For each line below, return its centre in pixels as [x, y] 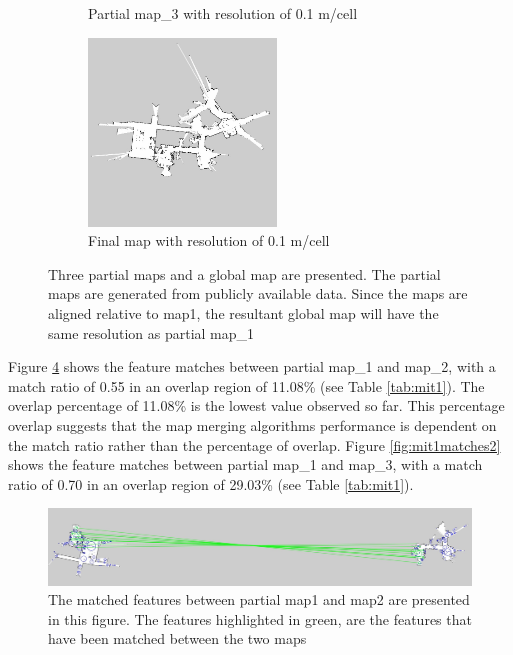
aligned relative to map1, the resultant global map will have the [243, 312]
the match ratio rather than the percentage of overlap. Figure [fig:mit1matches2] [254, 444]
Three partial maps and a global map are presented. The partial [244, 273]
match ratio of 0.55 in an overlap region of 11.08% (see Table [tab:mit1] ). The [246, 385]
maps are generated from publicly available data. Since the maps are [258, 293]
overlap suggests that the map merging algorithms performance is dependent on [252, 424]
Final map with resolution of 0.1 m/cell [209, 240]
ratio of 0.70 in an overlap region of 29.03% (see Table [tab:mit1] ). [211, 483]
